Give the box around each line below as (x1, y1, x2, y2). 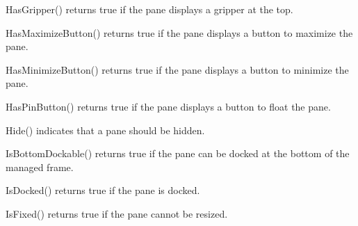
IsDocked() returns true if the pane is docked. (6, 183, 200, 197)
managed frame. (6, 159, 74, 174)
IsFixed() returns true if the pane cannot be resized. (6, 206, 228, 220)
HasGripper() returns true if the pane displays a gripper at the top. (6, 2, 293, 16)
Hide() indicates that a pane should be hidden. (6, 122, 205, 137)
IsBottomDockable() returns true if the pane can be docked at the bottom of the (6, 146, 350, 161)
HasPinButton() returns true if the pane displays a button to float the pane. (6, 99, 331, 113)
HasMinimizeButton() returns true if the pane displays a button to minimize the (6, 62, 349, 76)
